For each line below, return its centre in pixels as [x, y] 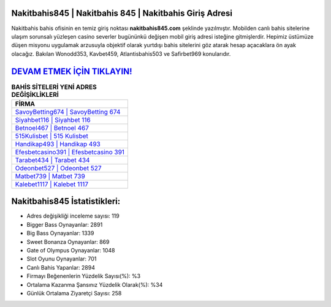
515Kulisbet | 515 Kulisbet [51, 136]
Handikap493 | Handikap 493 [58, 144]
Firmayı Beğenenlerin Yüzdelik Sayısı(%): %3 [84, 276]
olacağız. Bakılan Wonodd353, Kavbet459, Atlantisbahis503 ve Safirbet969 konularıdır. [121, 54]
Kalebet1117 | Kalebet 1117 [52, 184]
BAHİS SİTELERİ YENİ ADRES [54, 87]
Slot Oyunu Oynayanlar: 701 [62, 259]
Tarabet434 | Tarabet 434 [52, 160]
